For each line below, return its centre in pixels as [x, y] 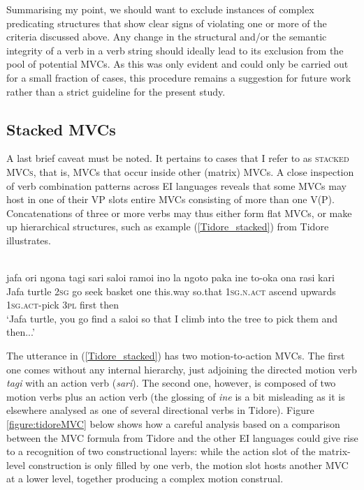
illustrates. [29, 240]
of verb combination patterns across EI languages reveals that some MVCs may [176, 185]
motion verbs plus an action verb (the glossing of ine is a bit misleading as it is [176, 396]
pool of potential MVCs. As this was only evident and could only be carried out [177, 64]
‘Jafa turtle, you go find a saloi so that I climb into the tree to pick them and [172, 318]
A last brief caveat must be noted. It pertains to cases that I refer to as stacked [178, 158]
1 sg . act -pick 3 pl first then [63, 305]
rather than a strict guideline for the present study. [116, 91]
